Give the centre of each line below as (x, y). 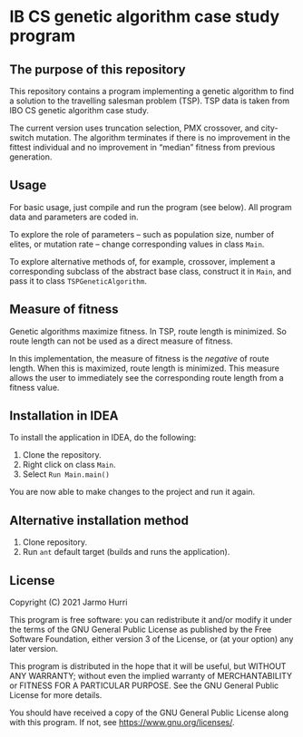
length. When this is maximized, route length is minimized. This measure (144, 368)
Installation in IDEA (64, 416)
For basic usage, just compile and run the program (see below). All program (151, 207)
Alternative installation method (99, 520)
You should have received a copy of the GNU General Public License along (149, 713)
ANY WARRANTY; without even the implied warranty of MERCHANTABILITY (151, 676)
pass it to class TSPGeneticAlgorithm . (78, 281)
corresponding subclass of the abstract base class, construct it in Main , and (151, 271)
